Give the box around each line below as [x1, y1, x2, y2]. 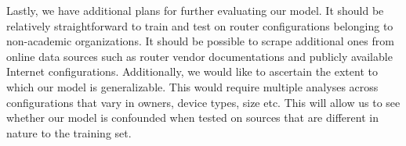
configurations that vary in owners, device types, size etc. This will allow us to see [6, 94, 401, 110]
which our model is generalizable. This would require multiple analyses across [6, 78, 379, 94]
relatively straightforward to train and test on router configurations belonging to [6, 17, 393, 34]
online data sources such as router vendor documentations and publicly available [6, 48, 393, 64]
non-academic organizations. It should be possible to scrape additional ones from [6, 33, 394, 49]
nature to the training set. [6, 124, 132, 141]
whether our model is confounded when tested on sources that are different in [6, 109, 379, 126]
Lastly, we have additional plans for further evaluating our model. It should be [6, 2, 384, 18]
